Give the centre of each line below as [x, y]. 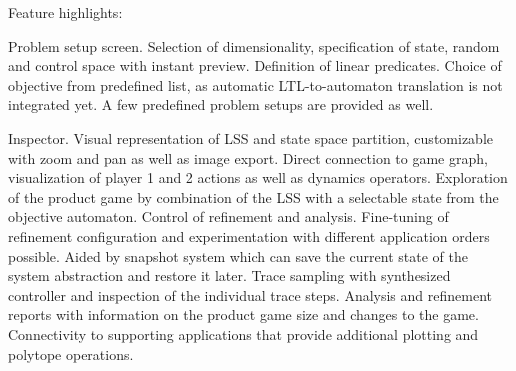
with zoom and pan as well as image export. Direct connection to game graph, [248, 157]
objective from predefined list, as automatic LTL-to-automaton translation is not [255, 84]
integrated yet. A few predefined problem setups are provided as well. [221, 104]
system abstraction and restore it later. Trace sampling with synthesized [229, 275]
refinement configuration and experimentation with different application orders [249, 235]
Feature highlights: [65, 12]
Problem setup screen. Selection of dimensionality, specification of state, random [254, 45]
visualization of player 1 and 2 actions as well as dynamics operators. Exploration [258, 177]
